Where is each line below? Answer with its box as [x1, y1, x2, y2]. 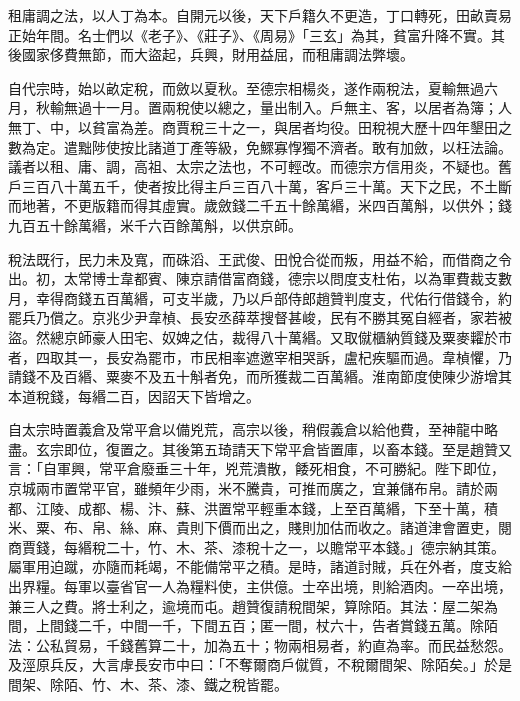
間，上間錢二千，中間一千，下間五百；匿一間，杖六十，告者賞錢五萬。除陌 [8, 615, 498, 636]
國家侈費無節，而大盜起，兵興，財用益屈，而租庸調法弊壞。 [21, 44, 414, 65]
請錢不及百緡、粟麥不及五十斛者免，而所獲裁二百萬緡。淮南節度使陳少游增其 [8, 366, 512, 387]
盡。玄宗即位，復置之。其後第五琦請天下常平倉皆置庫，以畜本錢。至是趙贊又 [8, 438, 512, 459]
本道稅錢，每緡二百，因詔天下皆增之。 [8, 385, 260, 406]
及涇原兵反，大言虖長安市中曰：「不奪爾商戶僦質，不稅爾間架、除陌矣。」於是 [8, 654, 512, 675]
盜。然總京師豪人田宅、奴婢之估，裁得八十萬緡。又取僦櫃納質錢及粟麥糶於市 [8, 326, 512, 347]
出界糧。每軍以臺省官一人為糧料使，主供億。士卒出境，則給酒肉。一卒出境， [8, 576, 512, 597]
